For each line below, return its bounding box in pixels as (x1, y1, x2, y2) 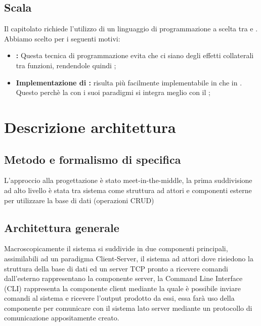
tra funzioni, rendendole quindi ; (16, 60, 116, 70)
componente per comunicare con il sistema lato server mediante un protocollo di (4, 302, 252, 313)
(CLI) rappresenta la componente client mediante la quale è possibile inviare (4, 283, 241, 293)
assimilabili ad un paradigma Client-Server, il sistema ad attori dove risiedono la (4, 253, 253, 263)
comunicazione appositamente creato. (4, 312, 119, 323)
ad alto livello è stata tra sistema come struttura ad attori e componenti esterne (4, 184, 252, 195)
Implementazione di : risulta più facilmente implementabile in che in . (16, 77, 242, 87)
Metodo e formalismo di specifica (4, 151, 181, 167)
